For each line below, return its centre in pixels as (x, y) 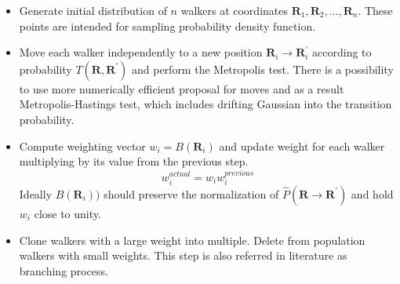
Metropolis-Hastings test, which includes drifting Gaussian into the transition (205, 104)
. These (375, 10)
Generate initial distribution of (93, 10)
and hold (372, 193)
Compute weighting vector (82, 146)
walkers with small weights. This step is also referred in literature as (183, 255)
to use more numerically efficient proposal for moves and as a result (182, 88)
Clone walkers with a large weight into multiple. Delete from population (192, 240)
